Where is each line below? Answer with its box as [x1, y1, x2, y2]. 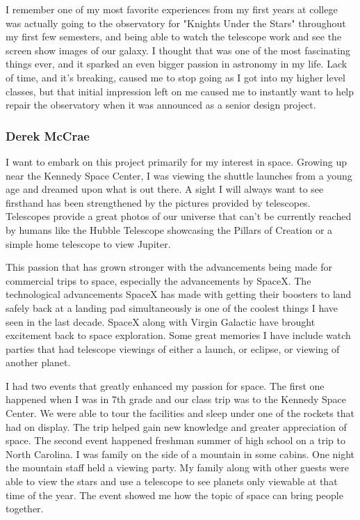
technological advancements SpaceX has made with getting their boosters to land [6, 287, 352, 301]
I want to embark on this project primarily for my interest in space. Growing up [6, 154, 347, 168]
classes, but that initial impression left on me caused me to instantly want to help [6, 84, 354, 98]
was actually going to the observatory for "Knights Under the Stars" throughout [6, 15, 346, 30]
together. [6, 501, 44, 516]
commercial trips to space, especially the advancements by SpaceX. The [6, 273, 311, 287]
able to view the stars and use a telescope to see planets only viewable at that [6, 474, 338, 489]
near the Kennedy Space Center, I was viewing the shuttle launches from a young [6, 168, 352, 182]
